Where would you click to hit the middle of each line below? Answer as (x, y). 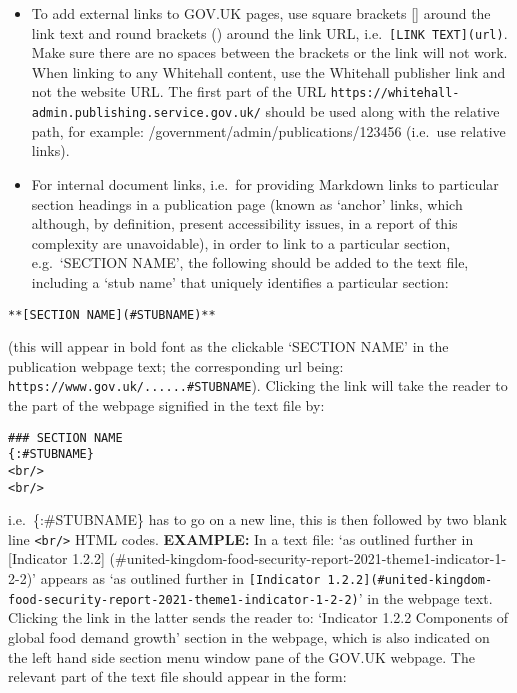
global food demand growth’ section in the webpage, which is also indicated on (249, 636)
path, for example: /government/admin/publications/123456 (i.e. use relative (268, 130)
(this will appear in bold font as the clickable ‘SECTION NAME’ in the (228, 346)
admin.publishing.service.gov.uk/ (146, 113)
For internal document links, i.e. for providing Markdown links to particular (265, 183)
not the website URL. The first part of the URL (179, 91)
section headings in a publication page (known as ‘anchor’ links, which (247, 203)
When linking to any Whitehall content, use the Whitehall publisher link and (268, 71)
